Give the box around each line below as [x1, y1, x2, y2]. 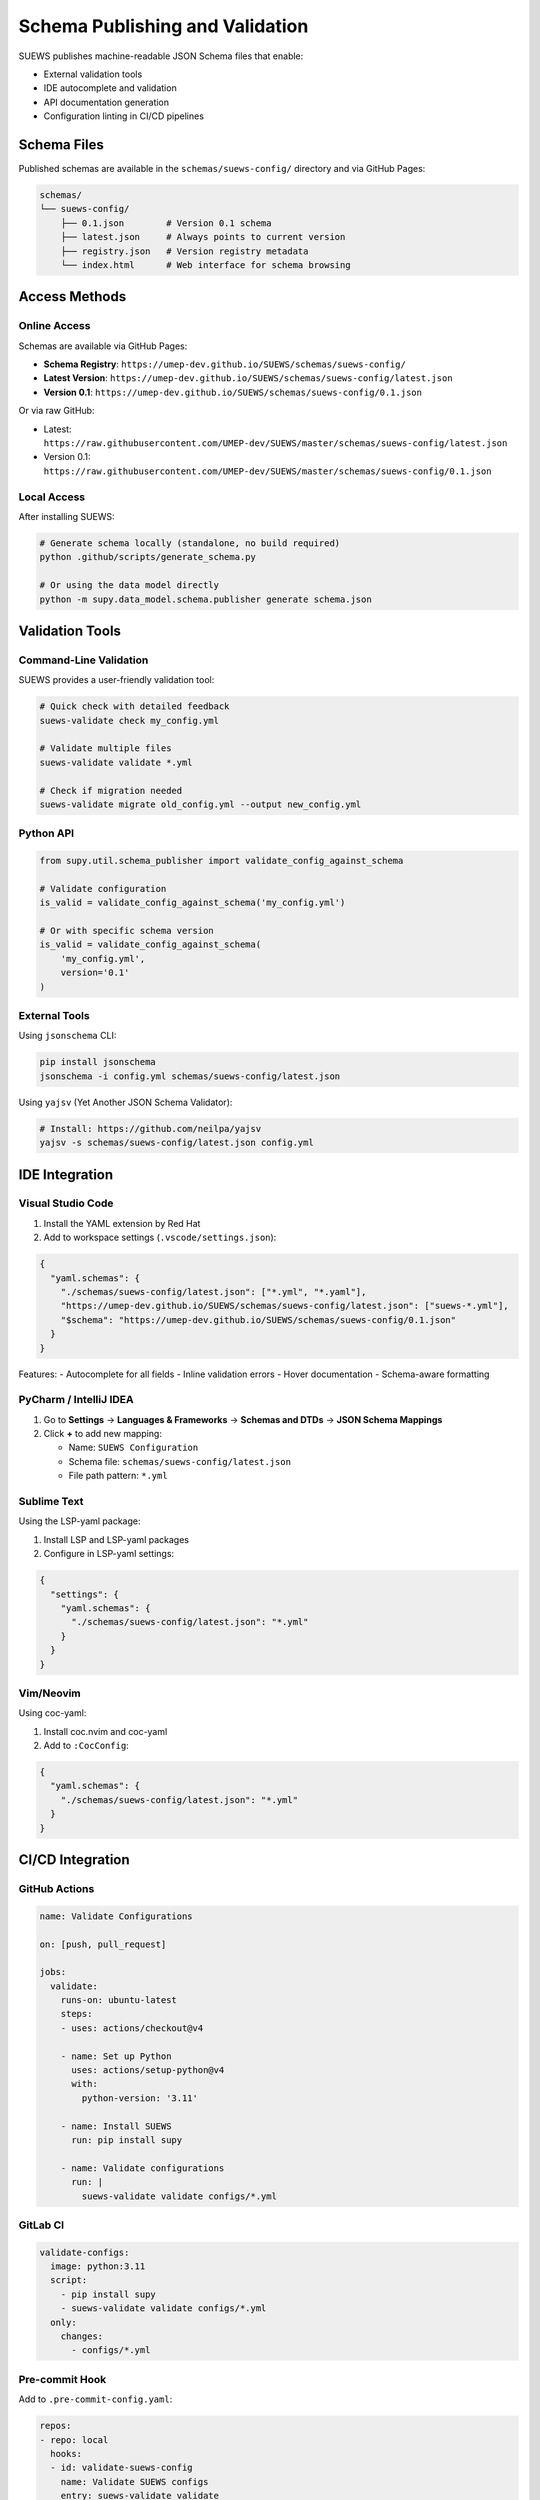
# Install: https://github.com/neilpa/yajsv [39, 1123, 262, 1134]
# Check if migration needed [39, 785, 183, 796]
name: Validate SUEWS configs [60, 2476, 209, 2487]
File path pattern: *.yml [68, 1470, 169, 1482]
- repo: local [39, 2434, 109, 2445]
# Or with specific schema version [39, 925, 214, 937]
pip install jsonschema [39, 1056, 157, 1068]
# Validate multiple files [39, 743, 172, 754]
